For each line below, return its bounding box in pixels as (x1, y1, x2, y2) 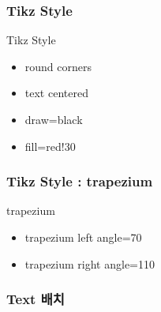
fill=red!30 (24, 137, 76, 154)
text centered (24, 85, 88, 101)
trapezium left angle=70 (24, 229, 142, 245)
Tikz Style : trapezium (6, 171, 153, 191)
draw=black (24, 111, 83, 127)
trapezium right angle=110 (24, 255, 155, 272)
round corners (24, 58, 92, 74)
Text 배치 (6, 289, 65, 309)
